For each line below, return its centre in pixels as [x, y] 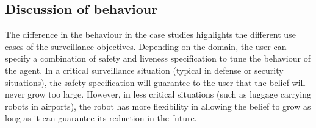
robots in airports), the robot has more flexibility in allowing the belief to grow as [158, 106]
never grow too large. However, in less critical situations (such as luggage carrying [158, 94]
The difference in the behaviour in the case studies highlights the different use [150, 34]
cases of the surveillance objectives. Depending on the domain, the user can [146, 46]
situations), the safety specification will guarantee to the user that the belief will [155, 82]
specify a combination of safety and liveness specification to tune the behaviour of [158, 58]
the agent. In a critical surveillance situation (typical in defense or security [144, 70]
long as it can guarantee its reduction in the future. [101, 118]
